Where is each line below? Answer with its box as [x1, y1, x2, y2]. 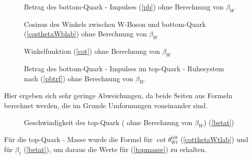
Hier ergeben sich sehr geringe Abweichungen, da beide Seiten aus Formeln [4, 90, 233, 101]
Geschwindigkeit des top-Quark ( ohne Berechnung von [24, 117, 193, 127]
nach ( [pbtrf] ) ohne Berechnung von [24, 73, 133, 83]
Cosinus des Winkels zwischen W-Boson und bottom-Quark [24, 18, 206, 29]
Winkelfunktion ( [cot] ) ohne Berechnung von [24, 46, 160, 56]
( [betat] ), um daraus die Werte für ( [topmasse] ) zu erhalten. [23, 144, 207, 154]
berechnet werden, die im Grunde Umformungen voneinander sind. [4, 100, 208, 110]
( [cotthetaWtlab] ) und [180, 134, 249, 145]
